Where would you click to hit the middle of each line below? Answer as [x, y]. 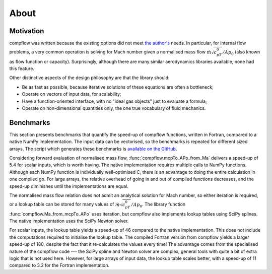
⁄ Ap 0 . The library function [159, 205]
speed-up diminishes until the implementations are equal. [69, 186]
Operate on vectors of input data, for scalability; [72, 94]
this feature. [22, 68]
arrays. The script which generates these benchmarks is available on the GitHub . [93, 149]
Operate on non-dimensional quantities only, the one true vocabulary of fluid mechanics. [114, 108]
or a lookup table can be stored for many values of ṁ [65, 204]
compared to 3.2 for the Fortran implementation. [59, 265]
